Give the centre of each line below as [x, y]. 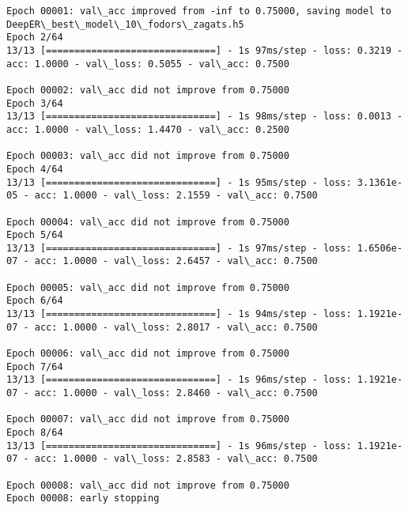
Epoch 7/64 [35, 366]
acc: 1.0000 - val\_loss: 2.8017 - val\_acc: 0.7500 [176, 327]
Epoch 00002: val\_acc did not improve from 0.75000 [148, 90]
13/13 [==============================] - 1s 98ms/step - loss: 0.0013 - [205, 117]
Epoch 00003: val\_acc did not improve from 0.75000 [148, 156]
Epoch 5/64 [35, 235]
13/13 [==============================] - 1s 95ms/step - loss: [179, 182]
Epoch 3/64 [35, 103]
